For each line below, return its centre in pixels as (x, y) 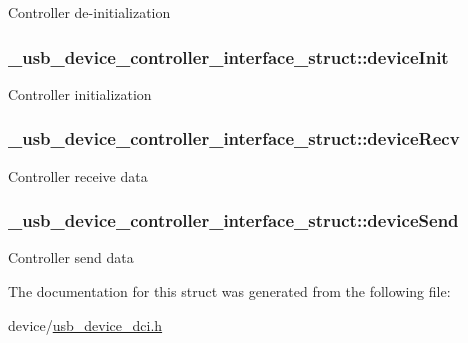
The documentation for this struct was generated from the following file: (229, 291)
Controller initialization (80, 93)
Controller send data (71, 257)
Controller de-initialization (89, 12)
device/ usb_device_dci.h (85, 324)
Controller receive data (78, 175)
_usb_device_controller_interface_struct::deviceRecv (234, 138)
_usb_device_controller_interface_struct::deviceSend (233, 220)
